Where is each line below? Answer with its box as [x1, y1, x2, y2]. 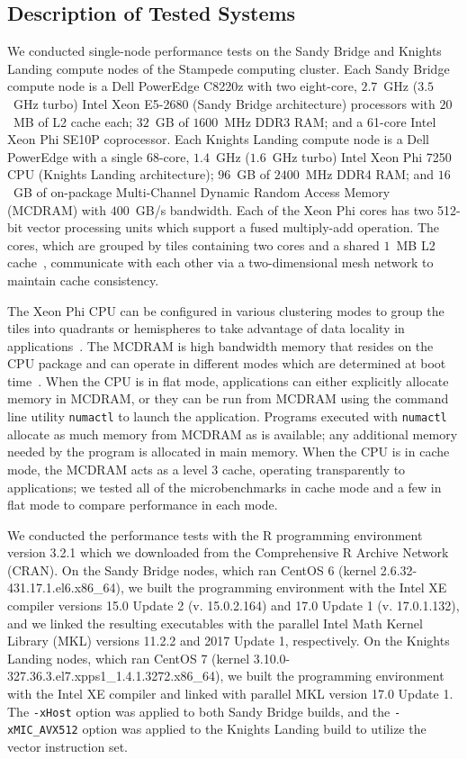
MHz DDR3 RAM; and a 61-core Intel [224, 112, 436, 131]
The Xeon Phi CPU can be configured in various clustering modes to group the [7, 301, 445, 320]
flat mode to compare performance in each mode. [7, 495, 278, 514]
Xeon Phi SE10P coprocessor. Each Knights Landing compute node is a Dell [7, 130, 430, 149]
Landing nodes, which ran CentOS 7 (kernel [7, 648, 250, 667]
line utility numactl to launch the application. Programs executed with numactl [7, 407, 447, 426]
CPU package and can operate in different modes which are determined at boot [7, 354, 446, 373]
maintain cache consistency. [7, 270, 159, 289]
